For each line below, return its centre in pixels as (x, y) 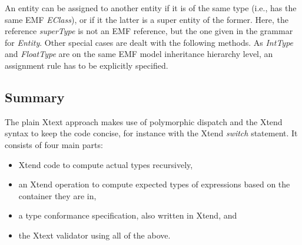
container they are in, (57, 195)
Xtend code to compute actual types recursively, (106, 164)
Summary (35, 97)
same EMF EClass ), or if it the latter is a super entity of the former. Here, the (147, 19)
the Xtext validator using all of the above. (94, 235)
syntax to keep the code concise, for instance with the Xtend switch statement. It (151, 133)
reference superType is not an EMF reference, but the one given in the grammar (149, 31)
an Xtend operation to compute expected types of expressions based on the (154, 184)
